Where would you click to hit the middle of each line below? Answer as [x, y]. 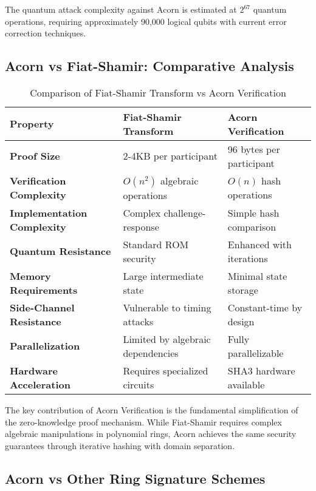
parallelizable [256, 353]
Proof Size [35, 156]
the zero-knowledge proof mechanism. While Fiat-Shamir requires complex [143, 422]
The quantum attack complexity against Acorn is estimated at [121, 9]
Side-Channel [42, 307]
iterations [248, 258]
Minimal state [257, 276]
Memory [30, 276]
